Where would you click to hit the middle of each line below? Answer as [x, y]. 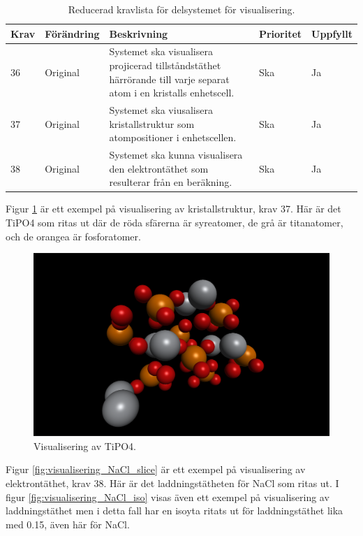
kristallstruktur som [152, 123]
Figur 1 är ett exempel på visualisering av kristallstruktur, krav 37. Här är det [173, 209]
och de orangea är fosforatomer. [73, 236]
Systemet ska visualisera [161, 51]
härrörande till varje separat [169, 79]
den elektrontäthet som [159, 168]
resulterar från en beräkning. [171, 182]
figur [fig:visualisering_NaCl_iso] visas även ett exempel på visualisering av [168, 497]
